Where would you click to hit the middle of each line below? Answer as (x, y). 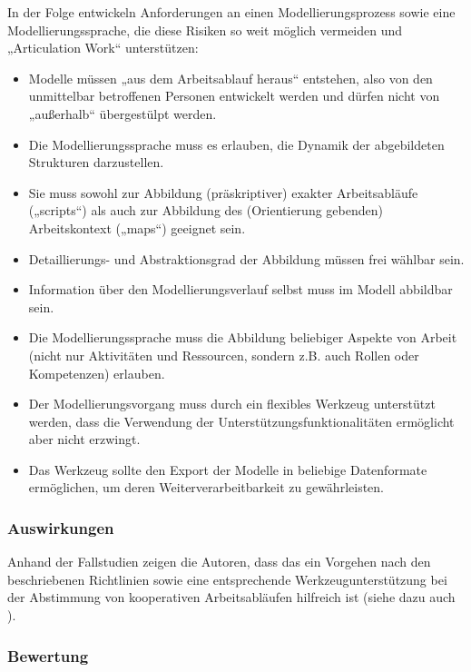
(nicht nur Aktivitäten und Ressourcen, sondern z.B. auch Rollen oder (224, 355)
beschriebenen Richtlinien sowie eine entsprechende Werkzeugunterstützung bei (227, 579)
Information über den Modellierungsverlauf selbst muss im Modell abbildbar (240, 289)
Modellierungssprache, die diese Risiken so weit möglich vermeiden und (205, 30)
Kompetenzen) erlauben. (97, 373)
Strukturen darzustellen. (96, 162)
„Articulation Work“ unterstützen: (103, 48)
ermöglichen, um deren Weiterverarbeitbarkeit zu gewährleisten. (206, 487)
